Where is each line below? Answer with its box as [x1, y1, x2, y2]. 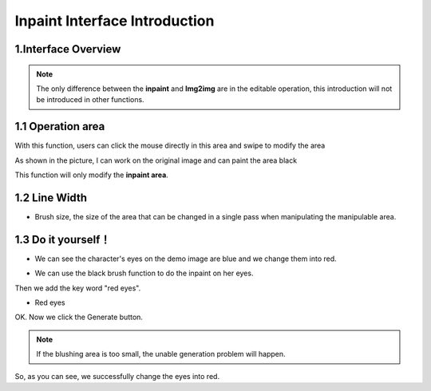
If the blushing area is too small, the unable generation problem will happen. [36, 350, 287, 359]
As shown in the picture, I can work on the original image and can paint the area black [14, 156, 298, 165]
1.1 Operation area [14, 120, 105, 133]
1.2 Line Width [14, 191, 88, 204]
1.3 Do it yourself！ [14, 232, 111, 247]
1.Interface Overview [14, 42, 121, 56]
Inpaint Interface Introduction [14, 12, 215, 30]
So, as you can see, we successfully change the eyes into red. [14, 371, 219, 381]
